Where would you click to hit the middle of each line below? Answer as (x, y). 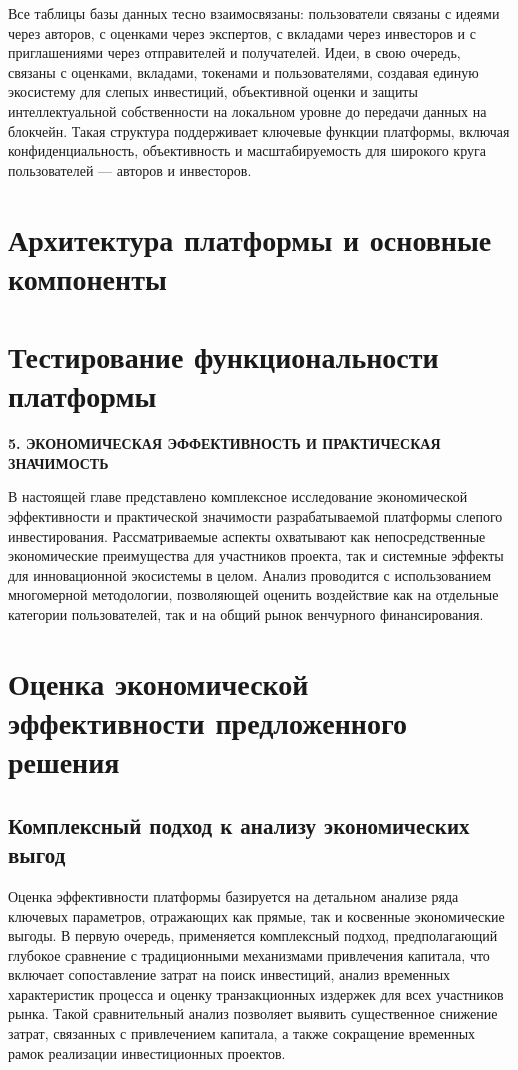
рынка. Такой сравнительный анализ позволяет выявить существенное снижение (253, 1013)
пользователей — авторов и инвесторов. (130, 169)
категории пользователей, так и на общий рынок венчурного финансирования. (246, 613)
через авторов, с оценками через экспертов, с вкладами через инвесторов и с (242, 32)
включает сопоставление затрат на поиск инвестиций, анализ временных (229, 974)
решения (64, 761)
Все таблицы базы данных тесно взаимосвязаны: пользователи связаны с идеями (254, 13)
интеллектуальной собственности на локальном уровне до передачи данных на (247, 110)
